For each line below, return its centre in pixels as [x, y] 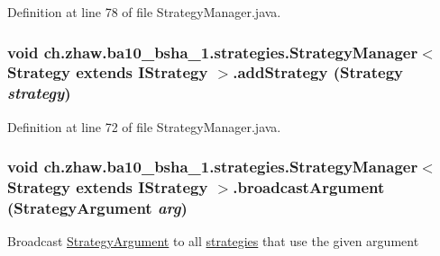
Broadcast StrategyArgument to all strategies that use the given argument [213, 241]
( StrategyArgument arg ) [97, 208]
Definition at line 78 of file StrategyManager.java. [144, 12]
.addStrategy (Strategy [318, 72]
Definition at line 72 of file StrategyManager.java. [144, 126]
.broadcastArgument [309, 187]
